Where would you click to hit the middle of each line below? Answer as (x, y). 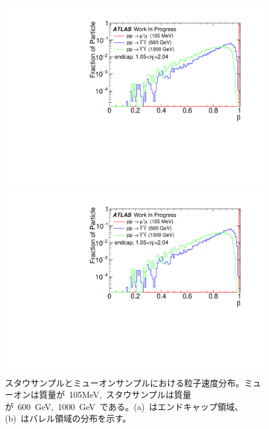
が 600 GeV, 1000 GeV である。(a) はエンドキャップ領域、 (124, 406)
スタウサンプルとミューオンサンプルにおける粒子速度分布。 (125, 382)
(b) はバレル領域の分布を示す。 (68, 418)
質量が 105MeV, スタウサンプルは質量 (115, 394)
